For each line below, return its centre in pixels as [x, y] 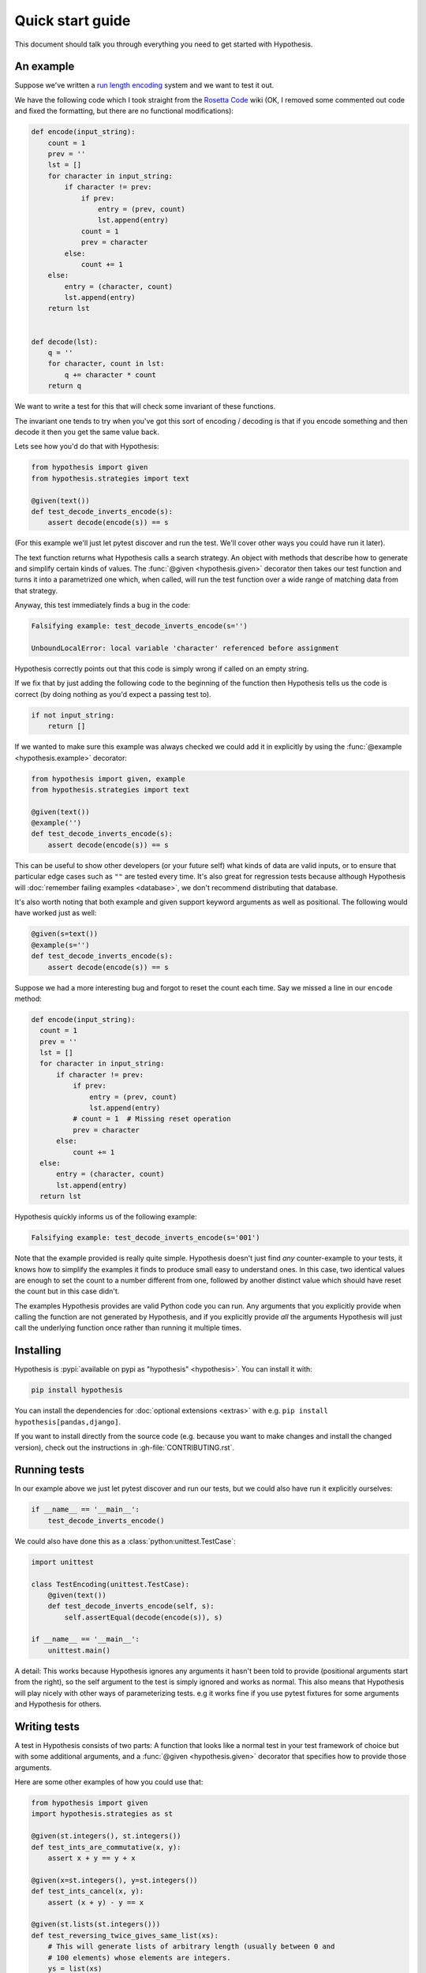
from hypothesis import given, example [108, 779]
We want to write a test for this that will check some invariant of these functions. [145, 406]
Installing [38, 1351]
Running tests [50, 1470]
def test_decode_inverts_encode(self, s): [131, 1606]
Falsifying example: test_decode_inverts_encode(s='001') [146, 1238]
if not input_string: [73, 715]
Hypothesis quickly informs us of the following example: [106, 1217]
